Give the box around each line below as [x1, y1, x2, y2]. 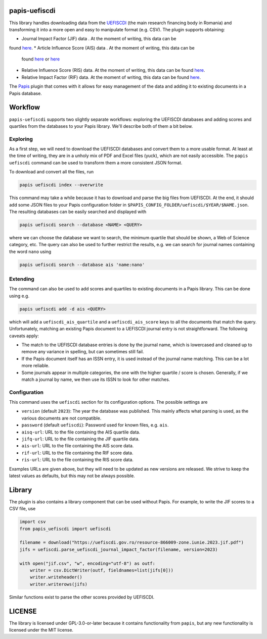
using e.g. [9, 293, 30, 299]
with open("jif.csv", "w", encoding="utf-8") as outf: [19, 560, 155, 566]
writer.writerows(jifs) [30, 581, 88, 587]
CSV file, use [9, 506, 36, 512]
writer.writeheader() [30, 575, 83, 580]
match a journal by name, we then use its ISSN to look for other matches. [21, 376, 170, 382]
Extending [9, 275, 35, 282]
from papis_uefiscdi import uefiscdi [19, 526, 111, 532]
